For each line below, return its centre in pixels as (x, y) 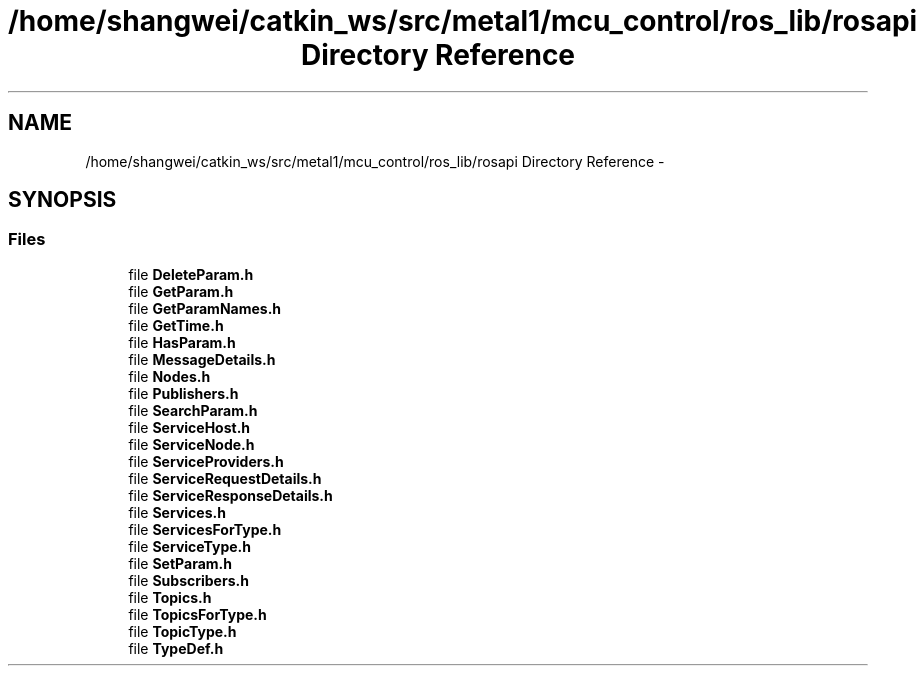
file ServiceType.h (190, 546)
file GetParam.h (181, 291)
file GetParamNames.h (205, 308)
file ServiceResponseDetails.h (230, 495)
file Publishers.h (183, 393)
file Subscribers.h (188, 580)
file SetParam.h (180, 563)
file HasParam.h (182, 342)
